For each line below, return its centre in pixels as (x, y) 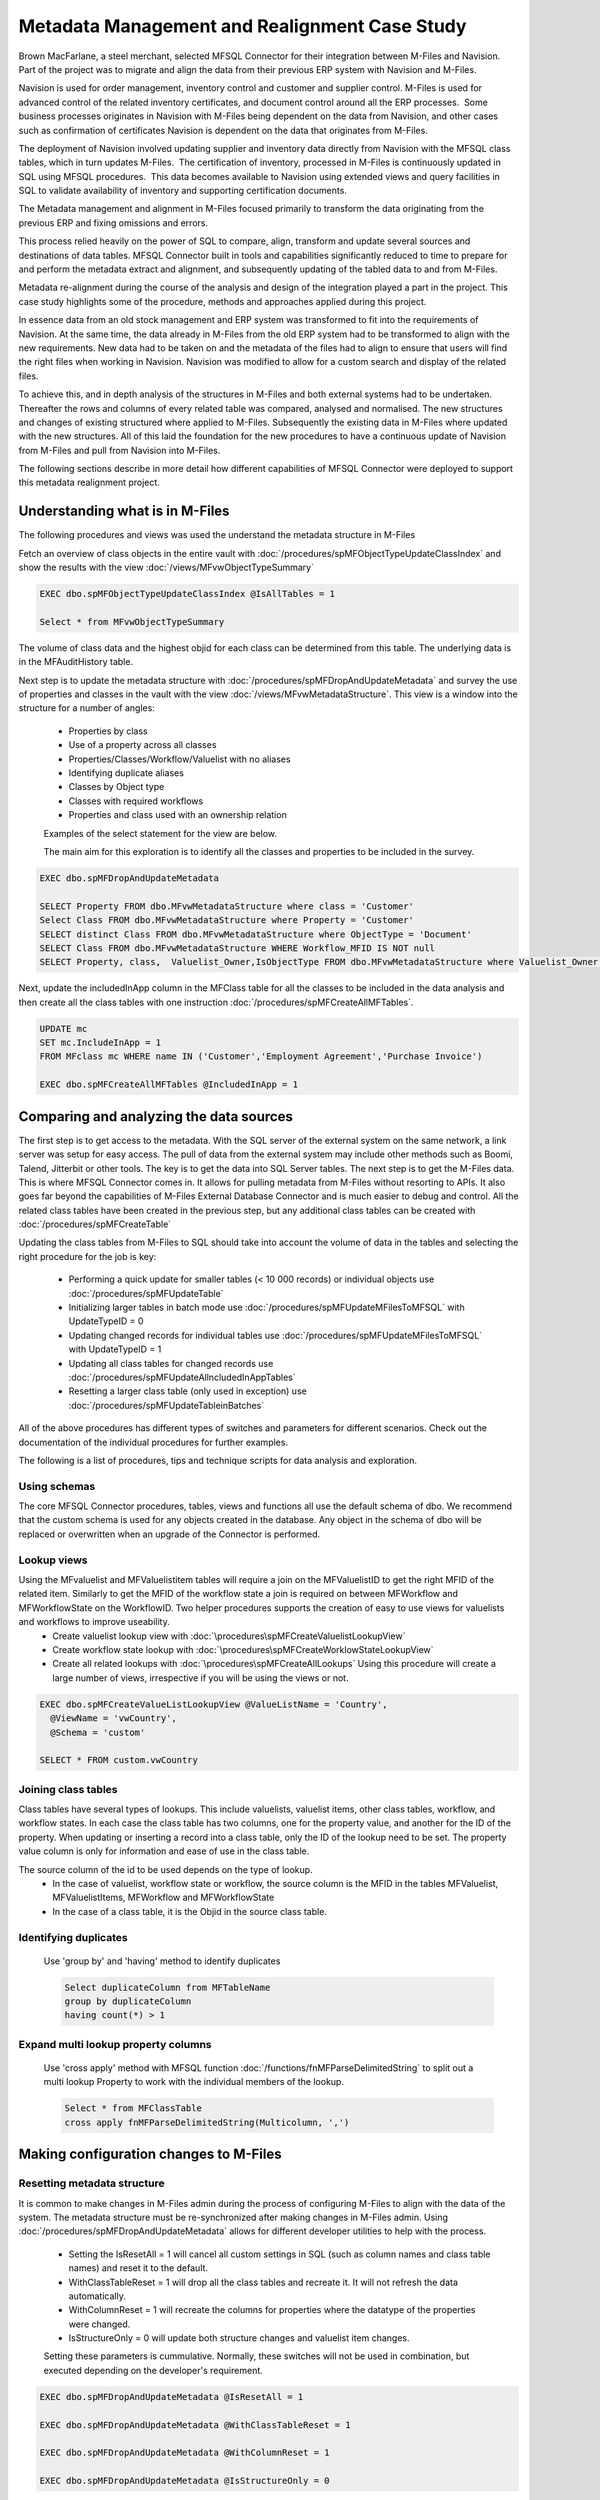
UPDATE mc (63, 1028)
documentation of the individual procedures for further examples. (153, 1442)
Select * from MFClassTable (133, 2108)
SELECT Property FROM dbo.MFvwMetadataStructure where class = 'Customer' (227, 906)
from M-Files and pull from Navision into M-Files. (119, 450)
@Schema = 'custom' (98, 1732)
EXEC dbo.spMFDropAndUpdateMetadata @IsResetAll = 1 (171, 2396)
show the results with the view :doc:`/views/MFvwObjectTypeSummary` (166, 567)
